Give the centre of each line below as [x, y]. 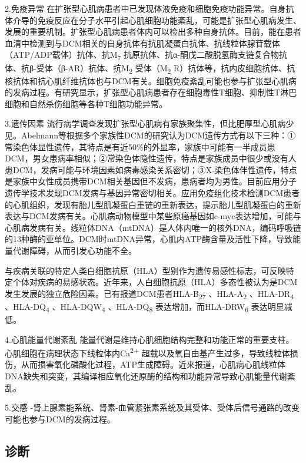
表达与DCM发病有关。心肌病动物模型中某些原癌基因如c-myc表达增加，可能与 [153, 216]
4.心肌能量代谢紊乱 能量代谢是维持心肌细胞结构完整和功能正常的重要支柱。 [149, 339]
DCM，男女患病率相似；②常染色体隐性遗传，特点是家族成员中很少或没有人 [151, 158]
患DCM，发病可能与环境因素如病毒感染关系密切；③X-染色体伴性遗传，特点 [151, 169]
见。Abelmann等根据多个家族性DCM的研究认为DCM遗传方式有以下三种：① [150, 135]
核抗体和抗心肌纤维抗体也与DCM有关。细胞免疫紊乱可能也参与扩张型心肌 [147, 80]
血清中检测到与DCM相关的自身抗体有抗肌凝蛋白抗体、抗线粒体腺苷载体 [142, 43]
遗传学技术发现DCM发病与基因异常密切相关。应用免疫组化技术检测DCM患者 [152, 192]
